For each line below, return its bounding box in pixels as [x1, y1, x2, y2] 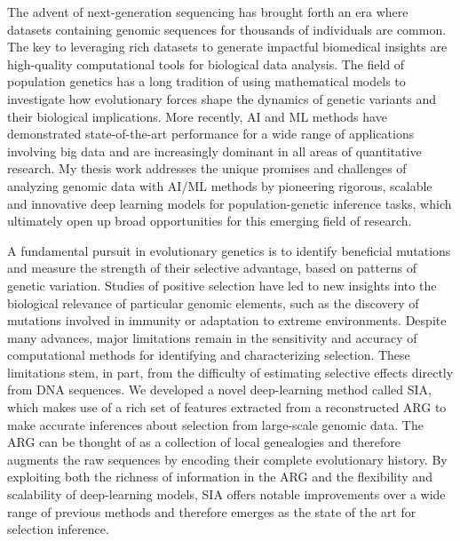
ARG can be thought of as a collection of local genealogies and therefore [7, 433, 401, 451]
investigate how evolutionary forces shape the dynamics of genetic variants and [7, 89, 437, 107]
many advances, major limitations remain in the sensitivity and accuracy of [7, 328, 417, 346]
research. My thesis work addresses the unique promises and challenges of [7, 159, 407, 178]
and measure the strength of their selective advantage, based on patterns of [7, 259, 416, 277]
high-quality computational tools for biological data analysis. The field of [7, 54, 405, 73]
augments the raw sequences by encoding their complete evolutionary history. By [7, 450, 448, 468]
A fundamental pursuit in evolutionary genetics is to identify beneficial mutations [7, 241, 451, 259]
